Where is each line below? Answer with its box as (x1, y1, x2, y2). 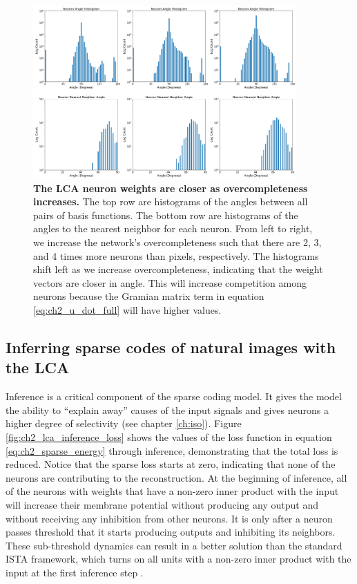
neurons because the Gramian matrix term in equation (33, 289, 264, 303)
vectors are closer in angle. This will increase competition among (33, 275, 307, 290)
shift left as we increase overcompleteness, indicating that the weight (33, 262, 323, 276)
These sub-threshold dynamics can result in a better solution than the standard (6, 538, 342, 552)
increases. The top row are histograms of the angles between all (33, 194, 308, 209)
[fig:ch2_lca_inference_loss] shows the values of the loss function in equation (6, 429, 332, 444)
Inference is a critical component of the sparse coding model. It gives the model (6, 389, 342, 404)
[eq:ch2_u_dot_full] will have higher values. (33, 302, 222, 317)
